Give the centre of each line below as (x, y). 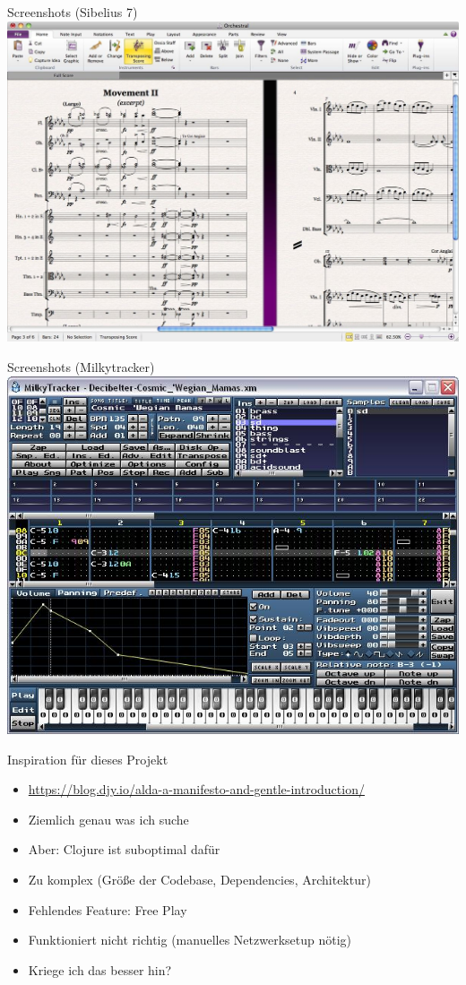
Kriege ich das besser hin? (100, 969)
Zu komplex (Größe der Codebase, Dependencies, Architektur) (199, 880)
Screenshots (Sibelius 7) (73, 12)
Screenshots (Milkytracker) (81, 367)
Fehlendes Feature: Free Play (108, 909)
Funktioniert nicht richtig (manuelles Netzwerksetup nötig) (190, 940)
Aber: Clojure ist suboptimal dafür (124, 849)
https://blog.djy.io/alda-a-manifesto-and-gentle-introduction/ (196, 789)
